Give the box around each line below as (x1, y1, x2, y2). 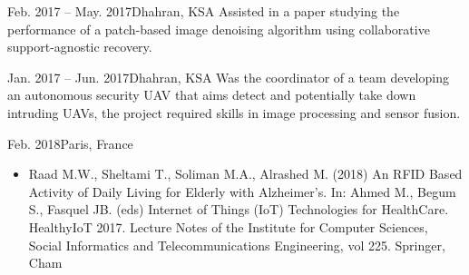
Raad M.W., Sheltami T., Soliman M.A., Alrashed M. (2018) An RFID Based (28, 164, 463, 183)
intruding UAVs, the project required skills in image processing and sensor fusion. (7, 103, 461, 122)
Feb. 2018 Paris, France (7, 133, 133, 152)
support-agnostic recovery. (7, 37, 152, 56)
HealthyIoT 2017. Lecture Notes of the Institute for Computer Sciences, (28, 217, 428, 236)
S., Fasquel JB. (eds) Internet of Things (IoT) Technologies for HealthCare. (28, 200, 449, 219)
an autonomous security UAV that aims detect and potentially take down (7, 85, 416, 104)
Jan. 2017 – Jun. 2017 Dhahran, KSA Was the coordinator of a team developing (7, 67, 449, 86)
